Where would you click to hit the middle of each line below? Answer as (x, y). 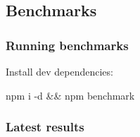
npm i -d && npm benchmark (70, 95)
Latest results (45, 127)
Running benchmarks (67, 45)
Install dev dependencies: (59, 71)
